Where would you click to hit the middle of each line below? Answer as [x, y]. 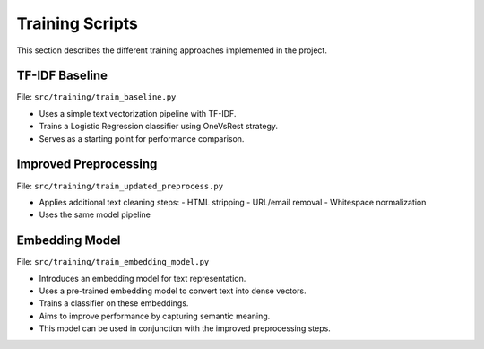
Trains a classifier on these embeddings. [114, 303]
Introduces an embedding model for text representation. [143, 278]
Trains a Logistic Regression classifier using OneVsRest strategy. [158, 127]
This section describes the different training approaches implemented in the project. [172, 50]
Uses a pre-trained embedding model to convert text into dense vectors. [173, 291]
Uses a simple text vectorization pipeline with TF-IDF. [138, 113]
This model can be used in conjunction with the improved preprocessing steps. [185, 328]
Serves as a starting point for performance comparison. [142, 138]
